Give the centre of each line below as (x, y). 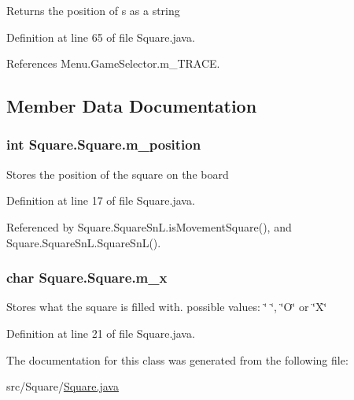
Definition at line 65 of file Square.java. (101, 37)
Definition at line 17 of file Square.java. (101, 200)
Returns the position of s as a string (93, 10)
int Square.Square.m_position (104, 144)
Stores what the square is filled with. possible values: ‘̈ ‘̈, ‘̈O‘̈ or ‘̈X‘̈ (167, 307)
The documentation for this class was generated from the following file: (177, 359)
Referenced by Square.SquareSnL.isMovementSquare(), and (149, 226)
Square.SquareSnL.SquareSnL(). (84, 242)
